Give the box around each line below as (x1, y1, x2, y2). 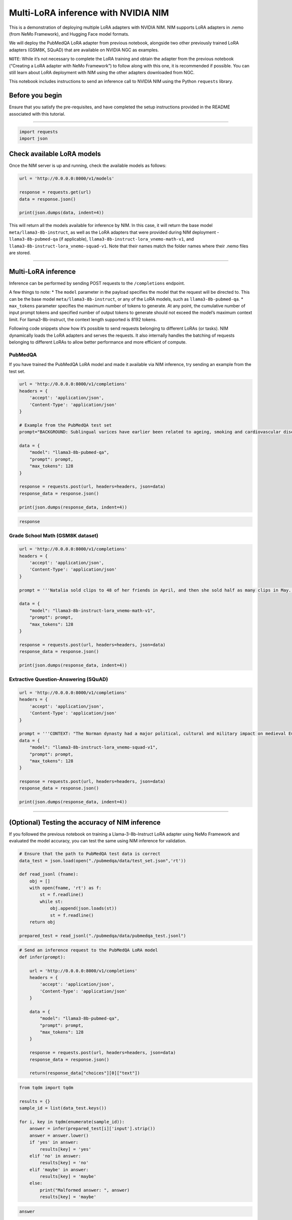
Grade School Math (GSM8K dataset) (9, 532, 98, 539)
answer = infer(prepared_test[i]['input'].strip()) (29, 1126, 156, 1132)
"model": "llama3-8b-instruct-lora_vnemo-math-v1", (29, 608, 156, 613)
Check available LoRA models (9, 150, 101, 158)
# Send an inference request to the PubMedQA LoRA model (19, 947, 158, 953)
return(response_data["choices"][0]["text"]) (29, 1070, 140, 1076)
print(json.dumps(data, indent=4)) (19, 210, 104, 216)
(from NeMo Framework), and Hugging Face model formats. (9, 31, 129, 37)
